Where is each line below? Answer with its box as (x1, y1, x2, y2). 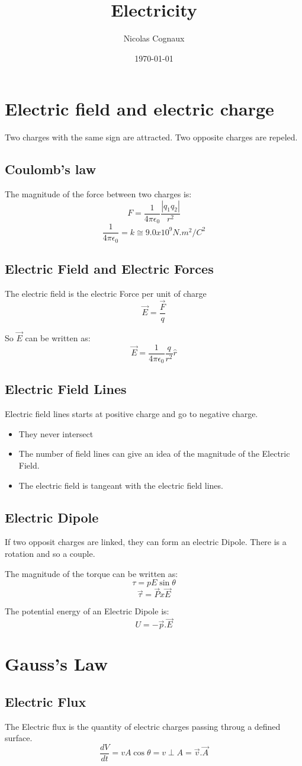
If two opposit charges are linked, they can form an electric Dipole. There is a (5, 536, 287, 548)
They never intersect (18, 427, 94, 440)
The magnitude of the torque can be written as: (5, 567, 178, 579)
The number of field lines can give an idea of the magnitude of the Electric (18, 447, 290, 460)
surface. (5, 732, 33, 744)
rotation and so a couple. (5, 547, 95, 560)
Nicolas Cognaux (123, 32, 185, 44)
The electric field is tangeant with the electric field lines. (18, 479, 223, 491)
